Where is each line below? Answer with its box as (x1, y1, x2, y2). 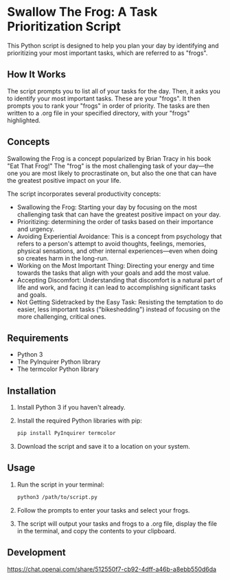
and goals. (16, 290, 47, 299)
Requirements (7, 332, 69, 344)
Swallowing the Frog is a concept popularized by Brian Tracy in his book (7, 154, 211, 162)
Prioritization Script (7, 19, 122, 34)
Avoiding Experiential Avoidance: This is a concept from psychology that (16, 232, 222, 241)
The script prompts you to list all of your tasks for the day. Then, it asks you (7, 87, 221, 95)
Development (7, 547, 67, 559)
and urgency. (16, 225, 55, 233)
